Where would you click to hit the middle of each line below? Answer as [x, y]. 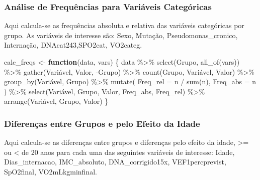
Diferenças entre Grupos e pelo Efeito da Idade [102, 123]
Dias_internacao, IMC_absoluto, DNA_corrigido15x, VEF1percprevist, [115, 162]
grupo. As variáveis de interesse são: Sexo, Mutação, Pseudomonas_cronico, [121, 35]
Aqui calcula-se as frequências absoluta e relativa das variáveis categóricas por [124, 25]
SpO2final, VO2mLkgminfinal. [51, 171]
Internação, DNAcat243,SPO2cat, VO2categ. [73, 45]
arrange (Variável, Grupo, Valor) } [56, 101]
